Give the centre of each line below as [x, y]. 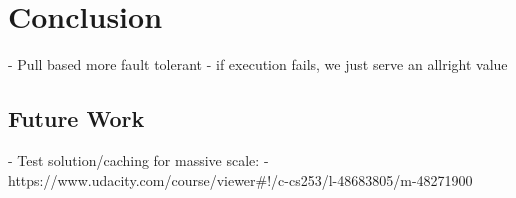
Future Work [76, 118]
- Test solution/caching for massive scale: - [138, 159]
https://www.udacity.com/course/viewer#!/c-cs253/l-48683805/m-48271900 [240, 179]
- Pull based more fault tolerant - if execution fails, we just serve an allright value [258, 64]
